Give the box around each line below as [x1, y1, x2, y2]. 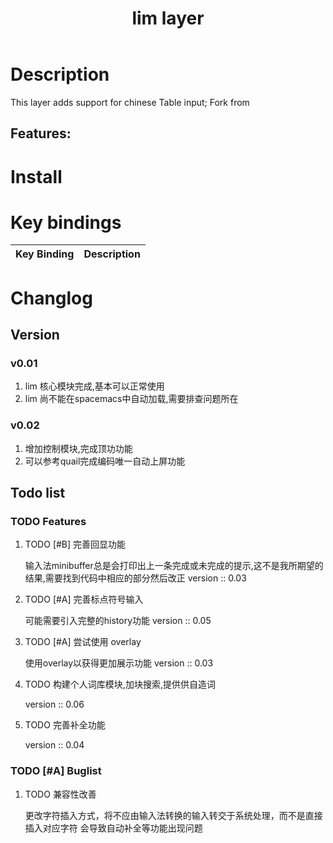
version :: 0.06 [24, 698, 85, 711]
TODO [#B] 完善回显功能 [24, 538, 127, 551]
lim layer [131, 7, 205, 30]
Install [10, 165, 63, 188]
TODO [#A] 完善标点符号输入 [24, 593, 144, 606]
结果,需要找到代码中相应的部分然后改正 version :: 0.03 [24, 572, 247, 584]
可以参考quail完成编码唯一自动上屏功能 [24, 455, 186, 467]
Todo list [10, 485, 66, 502]
